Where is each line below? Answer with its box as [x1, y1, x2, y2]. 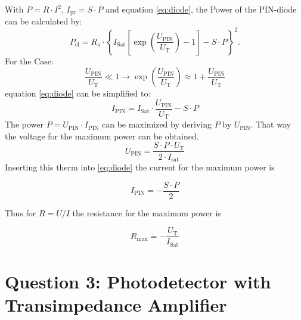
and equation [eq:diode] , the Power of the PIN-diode [105, 3, 297, 15]
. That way [250, 118, 291, 131]
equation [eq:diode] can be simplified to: [5, 87, 151, 100]
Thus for [5, 206, 36, 219]
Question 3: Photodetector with [5, 269, 271, 293]
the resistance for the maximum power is [72, 206, 221, 219]
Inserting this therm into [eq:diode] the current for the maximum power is [5, 160, 275, 173]
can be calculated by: [5, 15, 82, 27]
